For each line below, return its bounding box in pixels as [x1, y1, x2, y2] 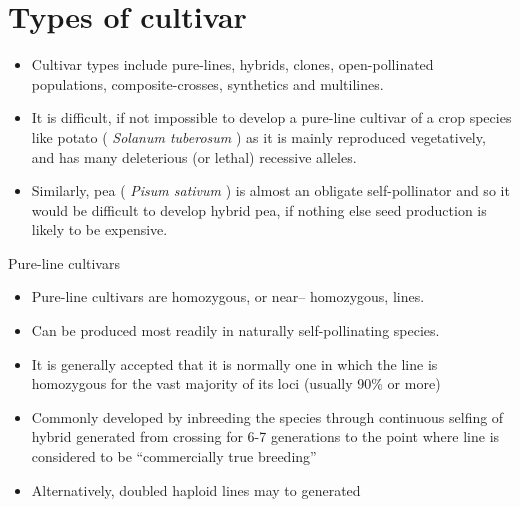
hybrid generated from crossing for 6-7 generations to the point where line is [31, 426, 500, 447]
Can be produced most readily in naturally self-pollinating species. [31, 320, 440, 341]
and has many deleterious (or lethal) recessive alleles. [31, 146, 357, 167]
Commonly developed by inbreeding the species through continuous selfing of [31, 406, 504, 427]
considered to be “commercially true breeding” [31, 446, 317, 467]
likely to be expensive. [31, 219, 168, 240]
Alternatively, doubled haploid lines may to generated [31, 479, 361, 500]
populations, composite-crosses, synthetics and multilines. [31, 73, 384, 94]
